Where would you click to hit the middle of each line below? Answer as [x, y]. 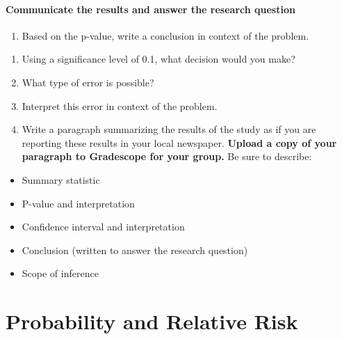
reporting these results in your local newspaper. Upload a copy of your [179, 142]
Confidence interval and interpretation [103, 227]
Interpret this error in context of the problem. [120, 105]
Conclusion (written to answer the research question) [135, 250]
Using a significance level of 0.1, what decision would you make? [158, 59]
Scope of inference [60, 273]
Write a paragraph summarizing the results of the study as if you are [169, 129]
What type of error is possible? [88, 82]
